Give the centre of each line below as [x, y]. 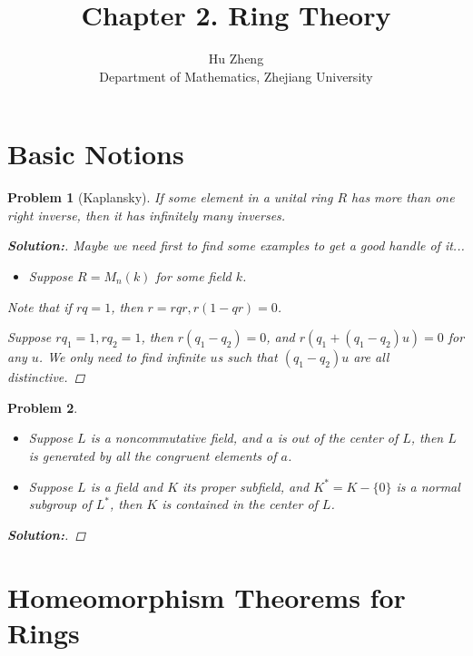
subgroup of [60, 504]
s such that [247, 357]
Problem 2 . [43, 407]
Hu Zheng [236, 59]
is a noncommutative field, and [176, 438]
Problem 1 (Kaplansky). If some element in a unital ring [170, 197]
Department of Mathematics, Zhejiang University [236, 76]
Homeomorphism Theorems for [207, 597]
